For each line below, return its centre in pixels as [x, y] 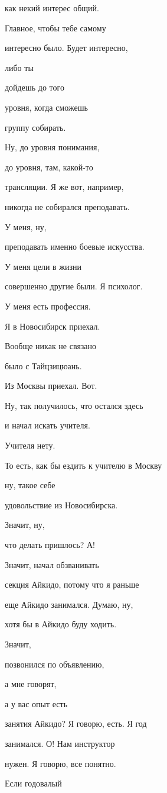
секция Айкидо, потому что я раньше [72, 584]
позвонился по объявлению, [55, 664]
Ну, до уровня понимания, [52, 147]
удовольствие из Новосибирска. [61, 505]
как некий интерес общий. [52, 8]
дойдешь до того [35, 87]
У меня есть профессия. [48, 306]
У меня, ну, [26, 226]
